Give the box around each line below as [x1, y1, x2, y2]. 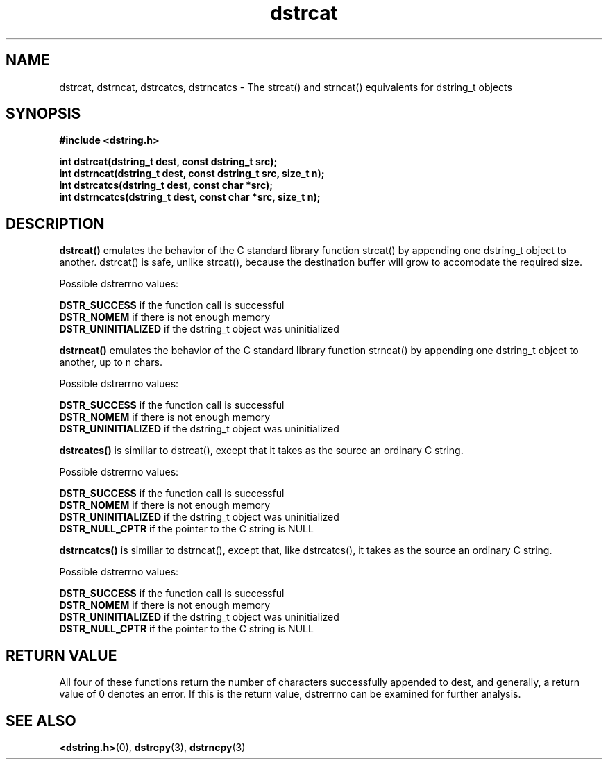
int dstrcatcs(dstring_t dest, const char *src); [59, 179, 273, 192]
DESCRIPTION [6, 215, 105, 233]
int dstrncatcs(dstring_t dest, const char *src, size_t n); [59, 191, 321, 203]
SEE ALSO [6, 712, 76, 730]
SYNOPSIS [6, 105, 81, 123]
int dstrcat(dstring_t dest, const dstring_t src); [59, 155, 278, 168]
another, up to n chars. [59, 356, 162, 369]
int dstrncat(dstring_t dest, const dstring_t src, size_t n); [59, 167, 325, 180]
